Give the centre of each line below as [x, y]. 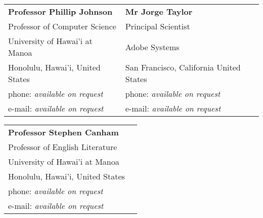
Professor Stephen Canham [63, 132]
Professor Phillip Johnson [60, 11]
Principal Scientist [158, 26]
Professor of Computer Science [62, 26]
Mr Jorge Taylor [159, 11]
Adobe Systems [152, 47]
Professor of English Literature [63, 147]
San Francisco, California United [183, 67]
